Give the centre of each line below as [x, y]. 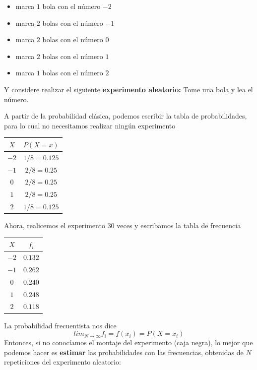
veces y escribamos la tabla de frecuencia [179, 225]
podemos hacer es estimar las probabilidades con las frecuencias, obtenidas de [124, 352]
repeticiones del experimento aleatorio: [63, 362]
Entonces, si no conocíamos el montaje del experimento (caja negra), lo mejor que [128, 342]
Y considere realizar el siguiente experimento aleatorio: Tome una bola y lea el [128, 89]
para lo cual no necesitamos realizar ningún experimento [90, 125]
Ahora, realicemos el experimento [55, 225]
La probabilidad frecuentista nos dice [60, 325]
